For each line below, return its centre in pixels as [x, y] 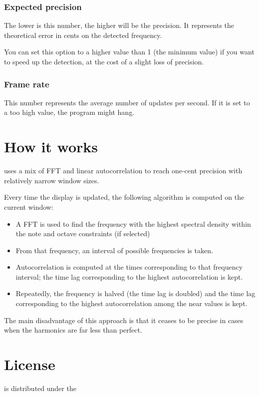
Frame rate [27, 84]
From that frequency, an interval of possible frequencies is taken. [114, 250]
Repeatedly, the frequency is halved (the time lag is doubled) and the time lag [135, 293]
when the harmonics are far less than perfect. [73, 330]
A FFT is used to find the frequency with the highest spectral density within [133, 223]
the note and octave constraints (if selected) [83, 233]
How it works [51, 147]
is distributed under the [40, 388]
